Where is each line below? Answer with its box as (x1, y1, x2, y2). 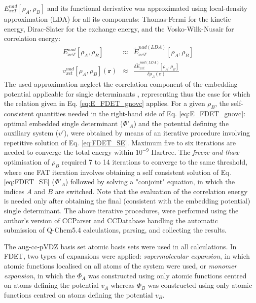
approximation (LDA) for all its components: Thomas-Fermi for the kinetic (4, 14, 231, 24)
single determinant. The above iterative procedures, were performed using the (4, 205, 239, 216)
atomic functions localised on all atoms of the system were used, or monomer (4, 261, 237, 271)
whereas (110, 280, 135, 290)
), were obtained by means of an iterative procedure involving (64, 128, 250, 138)
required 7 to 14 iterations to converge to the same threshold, (62, 156, 248, 167)
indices (4, 186, 25, 196)
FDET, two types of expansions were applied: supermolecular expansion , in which (4, 251, 250, 261)
